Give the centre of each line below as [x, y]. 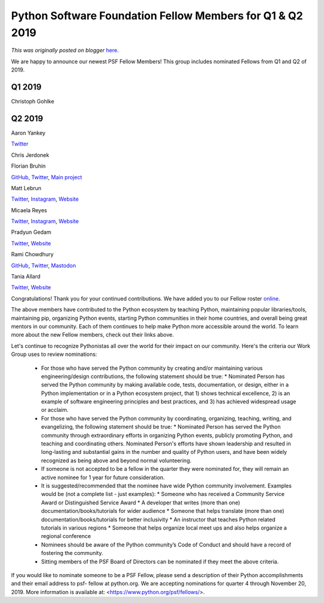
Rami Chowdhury [32, 254]
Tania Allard [26, 277]
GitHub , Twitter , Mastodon [43, 265]
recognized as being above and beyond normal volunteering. [116, 461]
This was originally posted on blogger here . [65, 51]
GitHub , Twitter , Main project [46, 177]
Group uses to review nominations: [54, 354]
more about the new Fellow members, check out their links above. [92, 335]
